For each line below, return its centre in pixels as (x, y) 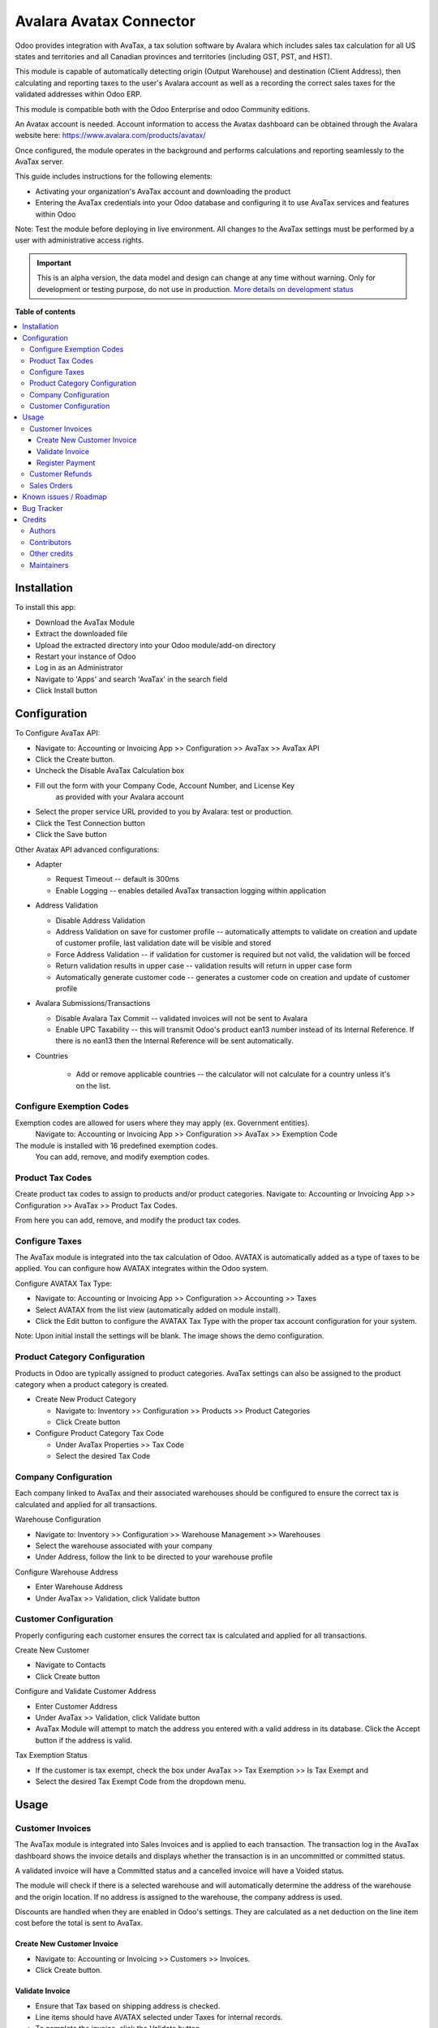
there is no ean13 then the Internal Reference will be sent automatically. (174, 1041)
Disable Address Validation (101, 920)
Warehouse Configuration (58, 1519)
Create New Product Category (86, 1399)
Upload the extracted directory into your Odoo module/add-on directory (155, 645)
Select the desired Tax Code (103, 1456)
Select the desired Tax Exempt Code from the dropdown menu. (141, 1781)
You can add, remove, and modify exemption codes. (122, 1157)
